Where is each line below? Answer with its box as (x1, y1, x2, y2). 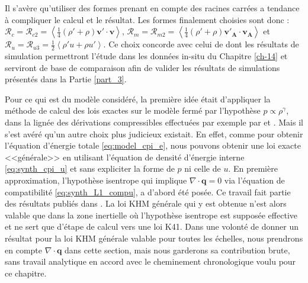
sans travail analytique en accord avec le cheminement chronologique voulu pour (5, 255, 296, 268)
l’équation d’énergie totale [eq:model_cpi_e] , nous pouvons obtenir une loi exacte (5, 139, 301, 152)
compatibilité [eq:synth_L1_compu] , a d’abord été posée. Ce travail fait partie (5, 185, 291, 198)
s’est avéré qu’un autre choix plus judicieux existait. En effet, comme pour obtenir (5, 127, 303, 140)
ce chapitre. (5, 266, 47, 279)
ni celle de (184, 162, 221, 175)
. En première (228, 162, 278, 175)
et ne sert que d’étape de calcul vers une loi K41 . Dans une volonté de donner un (5, 220, 299, 233)
